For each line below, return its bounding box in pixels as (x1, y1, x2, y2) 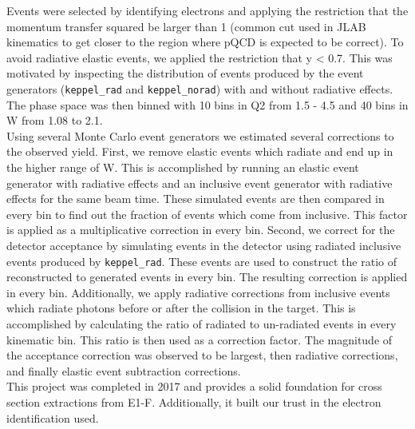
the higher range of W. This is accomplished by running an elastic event (6, 159, 359, 175)
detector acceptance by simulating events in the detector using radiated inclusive (6, 236, 401, 253)
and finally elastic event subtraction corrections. (6, 362, 241, 379)
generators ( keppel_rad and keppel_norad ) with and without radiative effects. (6, 80, 393, 97)
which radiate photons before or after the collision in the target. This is (6, 300, 356, 316)
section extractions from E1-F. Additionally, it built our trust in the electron (6, 393, 381, 410)
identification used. (6, 409, 99, 426)
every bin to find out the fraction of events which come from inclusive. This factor (6, 205, 408, 222)
